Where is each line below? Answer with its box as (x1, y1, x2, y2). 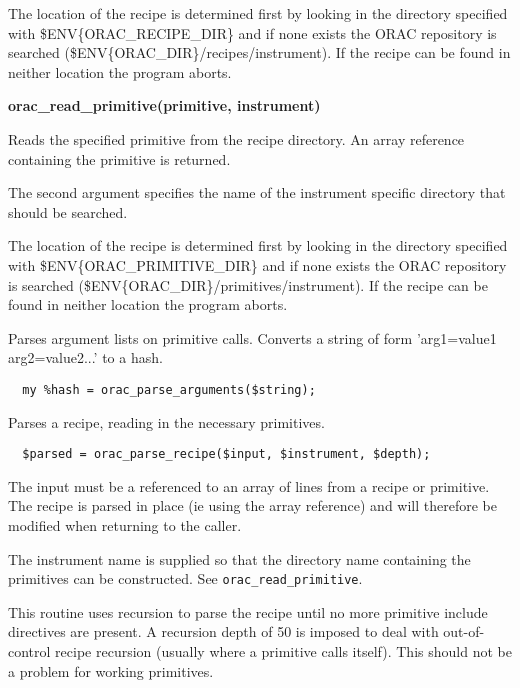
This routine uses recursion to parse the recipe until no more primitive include (8, 601, 488, 622)
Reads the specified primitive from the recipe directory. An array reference (8, 128, 465, 149)
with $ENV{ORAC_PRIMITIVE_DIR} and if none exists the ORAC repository (8, 254, 507, 275)
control (8, 641, 51, 662)
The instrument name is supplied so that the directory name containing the (8, 548, 471, 569)
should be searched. (8, 201, 128, 222)
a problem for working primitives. (8, 660, 214, 681)
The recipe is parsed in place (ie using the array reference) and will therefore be (8, 495, 497, 516)
